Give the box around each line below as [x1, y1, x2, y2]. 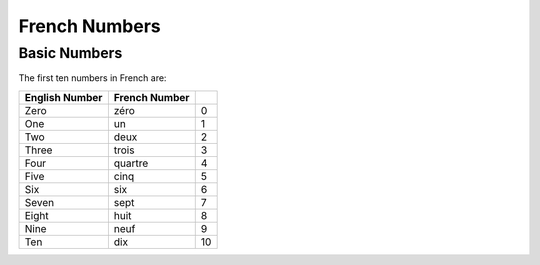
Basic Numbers [18, 44, 123, 62]
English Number [24, 90, 103, 104]
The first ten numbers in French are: [18, 72, 167, 84]
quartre [113, 156, 149, 170]
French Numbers [18, 15, 161, 37]
